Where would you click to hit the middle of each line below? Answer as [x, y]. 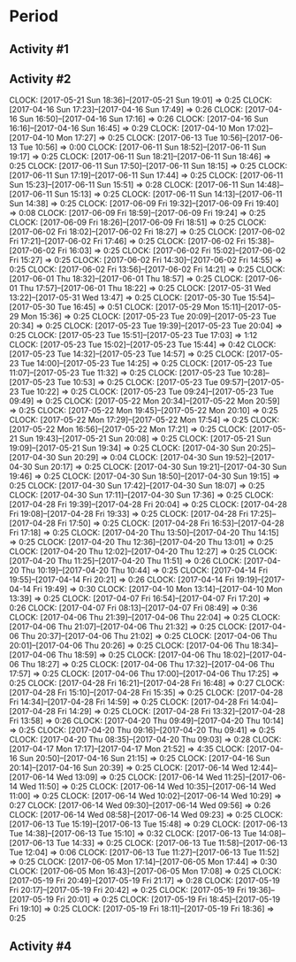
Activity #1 [39, 49]
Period [34, 16]
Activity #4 [41, 946]
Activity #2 [40, 78]
